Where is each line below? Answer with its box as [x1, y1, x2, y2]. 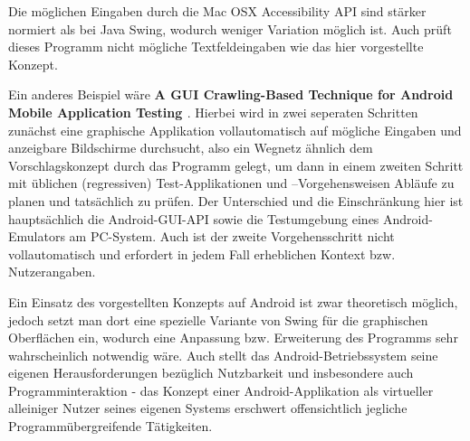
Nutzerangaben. [8, 262, 96, 281]
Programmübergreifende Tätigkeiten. [8, 417, 213, 436]
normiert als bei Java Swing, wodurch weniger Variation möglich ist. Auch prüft [8, 19, 452, 38]
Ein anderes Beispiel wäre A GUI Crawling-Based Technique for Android [8, 85, 454, 104]
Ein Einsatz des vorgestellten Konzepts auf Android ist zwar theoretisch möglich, [8, 292, 458, 311]
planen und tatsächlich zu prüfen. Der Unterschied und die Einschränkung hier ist [8, 191, 464, 210]
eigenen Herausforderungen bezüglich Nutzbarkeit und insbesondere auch [8, 363, 414, 382]
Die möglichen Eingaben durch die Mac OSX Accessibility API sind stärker [8, 2, 427, 20]
